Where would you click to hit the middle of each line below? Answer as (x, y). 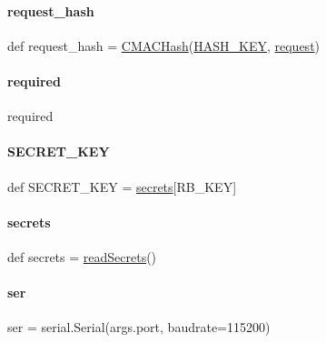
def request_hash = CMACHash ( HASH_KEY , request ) (164, 45)
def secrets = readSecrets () (82, 256)
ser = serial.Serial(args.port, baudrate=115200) (139, 327)
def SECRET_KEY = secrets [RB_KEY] (122, 186)
